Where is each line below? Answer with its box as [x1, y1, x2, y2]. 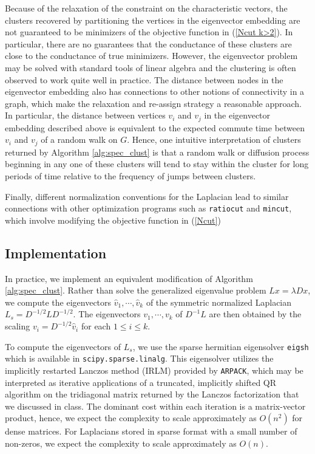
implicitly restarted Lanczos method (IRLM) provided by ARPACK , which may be [5, 363, 303, 376]
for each [81, 320, 111, 332]
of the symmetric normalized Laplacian [146, 295, 292, 308]
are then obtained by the [209, 308, 302, 320]
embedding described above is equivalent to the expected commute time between [5, 121, 305, 134]
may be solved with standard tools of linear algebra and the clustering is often [5, 61, 296, 74]
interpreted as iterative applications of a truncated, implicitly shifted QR [5, 376, 277, 388]
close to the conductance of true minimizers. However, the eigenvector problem [5, 49, 298, 62]
